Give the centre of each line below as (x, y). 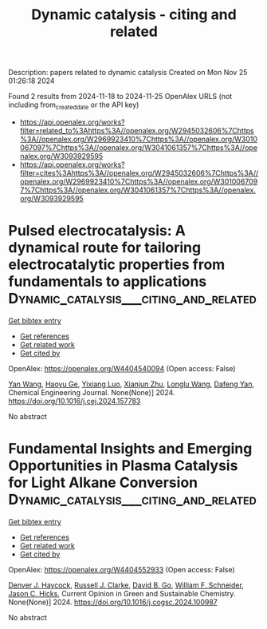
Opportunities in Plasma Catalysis (123, 466)
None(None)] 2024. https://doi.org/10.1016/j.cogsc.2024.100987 (113, 602)
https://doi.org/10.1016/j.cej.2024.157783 (75, 401)
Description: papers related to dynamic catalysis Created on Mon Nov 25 (128, 73)
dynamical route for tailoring (105, 248)
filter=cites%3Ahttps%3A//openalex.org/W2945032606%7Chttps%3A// (139, 172)
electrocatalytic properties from (117, 265)
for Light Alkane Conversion (103, 483)
